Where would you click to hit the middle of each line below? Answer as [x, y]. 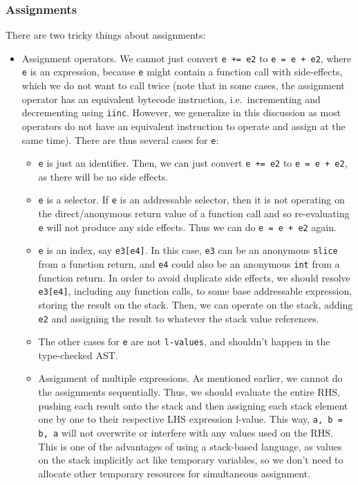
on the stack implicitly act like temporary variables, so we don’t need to [191, 460]
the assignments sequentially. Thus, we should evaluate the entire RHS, [189, 392]
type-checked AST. [78, 355]
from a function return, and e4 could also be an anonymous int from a [189, 264]
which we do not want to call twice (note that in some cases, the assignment [183, 85]
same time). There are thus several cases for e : [120, 139]
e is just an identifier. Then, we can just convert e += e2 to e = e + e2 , [193, 163]
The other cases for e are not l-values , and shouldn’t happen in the [184, 341]
